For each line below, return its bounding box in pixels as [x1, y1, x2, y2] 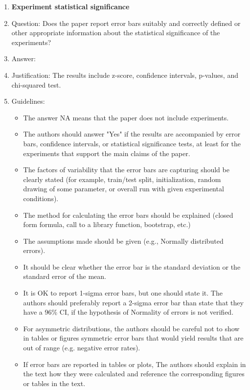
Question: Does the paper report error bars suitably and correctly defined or [11, 18, 241, 28]
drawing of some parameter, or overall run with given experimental [23, 184, 224, 194]
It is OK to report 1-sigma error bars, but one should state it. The [23, 288, 223, 298]
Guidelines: [11, 96, 45, 106]
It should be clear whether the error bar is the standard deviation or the [23, 261, 241, 272]
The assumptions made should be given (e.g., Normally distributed [23, 235, 224, 246]
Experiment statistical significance [11, 1, 130, 11]
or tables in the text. [23, 378, 86, 388]
